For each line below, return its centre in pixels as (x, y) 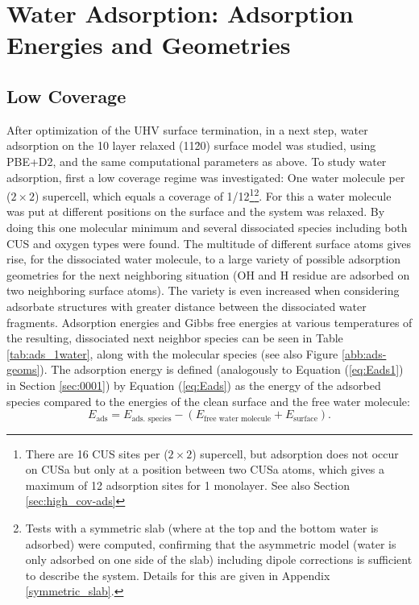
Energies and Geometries (149, 45)
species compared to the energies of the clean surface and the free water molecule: (208, 401)
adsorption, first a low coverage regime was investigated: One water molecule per (206, 177)
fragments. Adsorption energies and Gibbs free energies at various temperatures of (209, 322)
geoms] (23, 369)
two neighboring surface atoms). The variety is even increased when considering (203, 290)
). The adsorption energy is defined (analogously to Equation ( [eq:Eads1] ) (222, 369)
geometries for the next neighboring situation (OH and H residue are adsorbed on (208, 274)
